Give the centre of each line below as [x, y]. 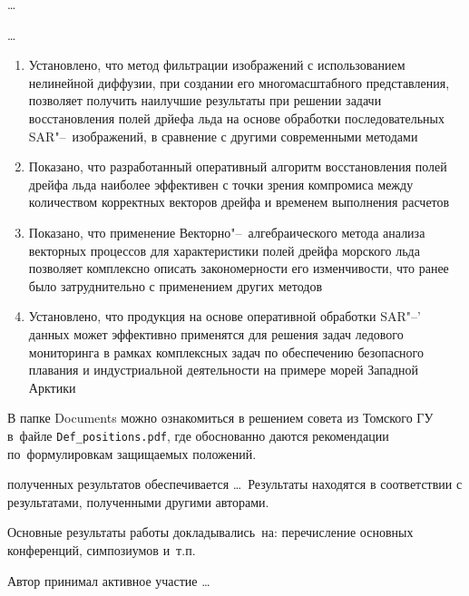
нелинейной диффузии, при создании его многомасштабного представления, [239, 82]
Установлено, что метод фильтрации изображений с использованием [217, 65]
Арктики [52, 387]
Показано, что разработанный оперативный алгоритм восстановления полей [238, 166]
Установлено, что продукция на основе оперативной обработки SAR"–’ [225, 316]
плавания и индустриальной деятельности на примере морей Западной [224, 370]
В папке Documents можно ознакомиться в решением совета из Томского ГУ [220, 418]
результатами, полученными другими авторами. [138, 501]
